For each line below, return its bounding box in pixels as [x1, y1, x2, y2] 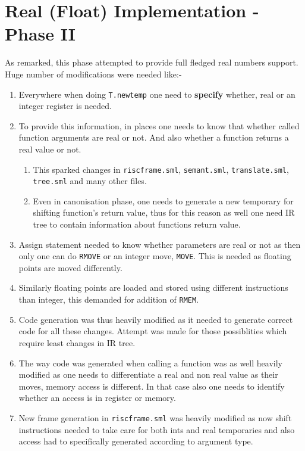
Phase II [5, 21, 76, 46]
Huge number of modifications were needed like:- [5, 67, 182, 80]
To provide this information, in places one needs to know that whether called [18, 119, 300, 132]
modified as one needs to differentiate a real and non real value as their [18, 368, 278, 381]
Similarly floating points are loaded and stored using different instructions [18, 281, 288, 294]
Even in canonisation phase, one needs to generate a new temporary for [33, 194, 294, 207]
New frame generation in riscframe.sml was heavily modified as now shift [18, 411, 292, 424]
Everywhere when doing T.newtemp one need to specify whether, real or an [18, 88, 295, 100]
